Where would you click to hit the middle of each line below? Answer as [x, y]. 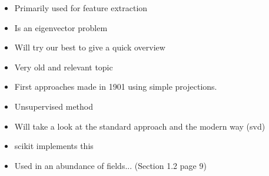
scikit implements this [54, 146]
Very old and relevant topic [64, 67]
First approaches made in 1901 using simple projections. [116, 87]
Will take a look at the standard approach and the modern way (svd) [140, 126]
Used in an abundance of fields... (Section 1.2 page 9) [110, 165]
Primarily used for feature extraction [81, 8]
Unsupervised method [54, 106]
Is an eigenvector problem [61, 27]
